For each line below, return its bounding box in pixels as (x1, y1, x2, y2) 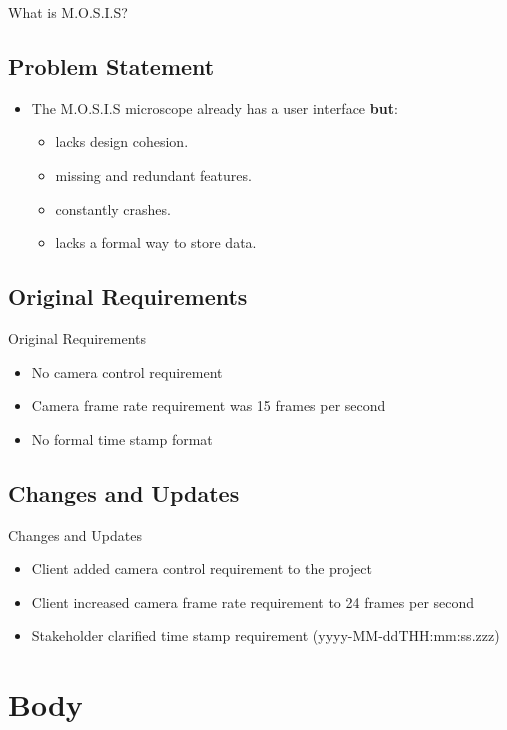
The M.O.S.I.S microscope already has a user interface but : (31, 97, 398, 118)
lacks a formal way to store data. (55, 232, 257, 253)
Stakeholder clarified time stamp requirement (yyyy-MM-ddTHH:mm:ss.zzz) (31, 625, 500, 646)
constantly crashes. (55, 198, 171, 219)
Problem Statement (8, 50, 215, 81)
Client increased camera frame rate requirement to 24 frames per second (31, 591, 475, 612)
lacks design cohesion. (55, 131, 189, 152)
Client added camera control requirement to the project (31, 558, 372, 579)
